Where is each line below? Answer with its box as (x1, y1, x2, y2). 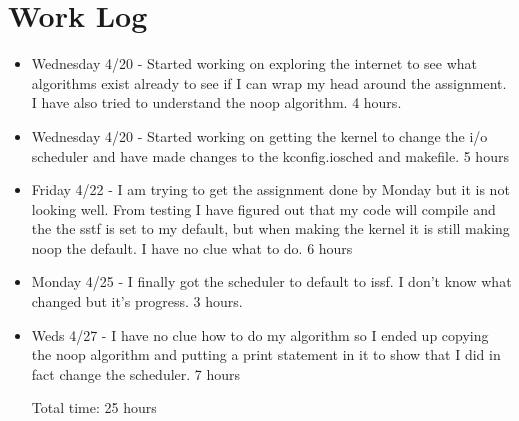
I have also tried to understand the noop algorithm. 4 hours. (31, 92, 402, 113)
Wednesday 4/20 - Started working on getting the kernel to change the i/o (31, 125, 488, 146)
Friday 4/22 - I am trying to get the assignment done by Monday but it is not (31, 179, 510, 200)
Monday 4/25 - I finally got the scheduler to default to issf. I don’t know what (31, 271, 512, 292)
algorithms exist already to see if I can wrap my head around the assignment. (31, 72, 507, 93)
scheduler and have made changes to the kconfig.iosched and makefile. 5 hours (31, 145, 509, 166)
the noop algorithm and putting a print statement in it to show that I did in (31, 344, 501, 365)
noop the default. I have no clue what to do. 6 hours (31, 237, 353, 258)
